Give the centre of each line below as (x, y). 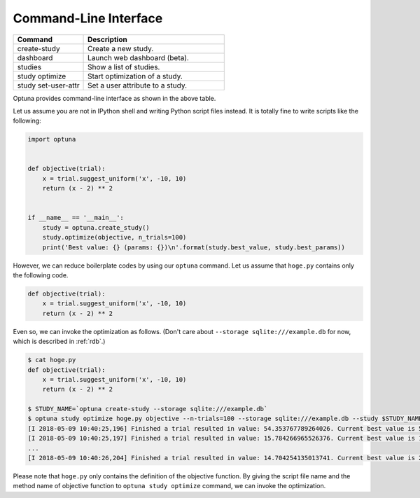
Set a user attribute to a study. (138, 85)
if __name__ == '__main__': (76, 218)
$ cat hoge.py (52, 360)
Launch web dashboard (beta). (138, 57)
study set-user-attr (48, 85)
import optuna (52, 139)
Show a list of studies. (124, 67)
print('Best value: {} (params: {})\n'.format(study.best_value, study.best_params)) (194, 247)
